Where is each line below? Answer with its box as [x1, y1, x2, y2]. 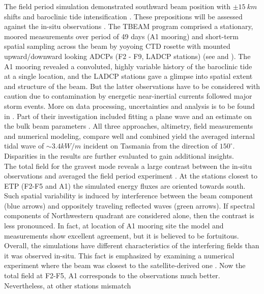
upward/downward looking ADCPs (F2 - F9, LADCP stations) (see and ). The [4, 50, 251, 61]
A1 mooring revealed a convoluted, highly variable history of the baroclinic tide [4, 61, 252, 71]
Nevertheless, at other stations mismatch [4, 280, 131, 290]
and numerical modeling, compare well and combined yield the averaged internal [4, 130, 255, 141]
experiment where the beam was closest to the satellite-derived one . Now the [4, 260, 246, 271]
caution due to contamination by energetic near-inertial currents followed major [4, 91, 252, 101]
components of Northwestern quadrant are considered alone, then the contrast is [4, 210, 254, 221]
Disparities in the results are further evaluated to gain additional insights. [4, 150, 234, 161]
